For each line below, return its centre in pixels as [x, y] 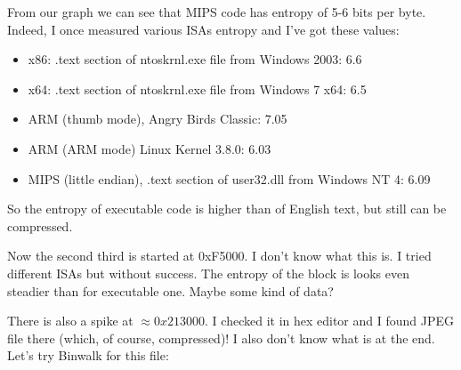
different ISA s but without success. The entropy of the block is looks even [209, 273]
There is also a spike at [70, 321]
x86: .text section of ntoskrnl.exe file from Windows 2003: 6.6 [195, 59]
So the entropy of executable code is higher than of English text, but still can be [227, 209]
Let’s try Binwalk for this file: [88, 355]
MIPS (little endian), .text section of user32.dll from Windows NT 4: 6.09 [229, 178]
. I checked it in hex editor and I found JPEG [330, 321]
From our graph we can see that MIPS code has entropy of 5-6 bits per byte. [217, 12]
